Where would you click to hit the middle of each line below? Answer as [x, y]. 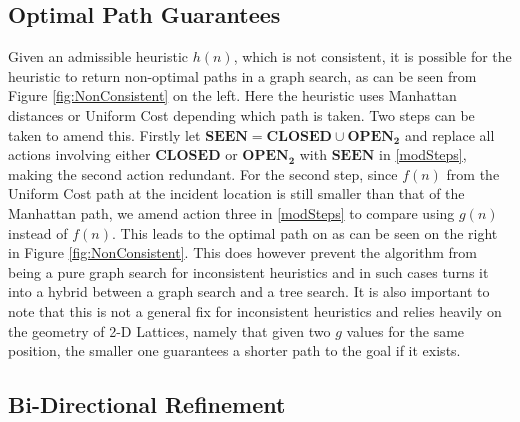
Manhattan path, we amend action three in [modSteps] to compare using [231, 212]
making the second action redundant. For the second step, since [203, 173]
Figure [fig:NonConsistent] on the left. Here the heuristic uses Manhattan [232, 95]
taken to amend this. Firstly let [104, 134]
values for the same [405, 330]
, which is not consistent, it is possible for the [372, 56]
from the [473, 173]
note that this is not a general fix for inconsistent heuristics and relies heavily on [255, 310]
